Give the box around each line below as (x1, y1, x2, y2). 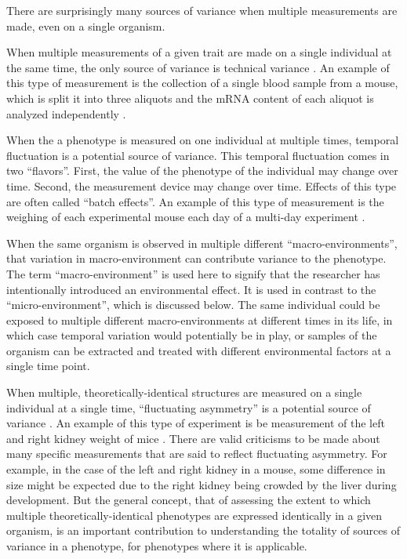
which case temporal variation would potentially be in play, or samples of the (6, 327, 377, 343)
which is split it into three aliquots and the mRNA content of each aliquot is (6, 89, 374, 106)
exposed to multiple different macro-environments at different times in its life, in (6, 311, 393, 328)
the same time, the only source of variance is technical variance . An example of (6, 59, 390, 75)
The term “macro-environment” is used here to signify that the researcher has (6, 265, 380, 281)
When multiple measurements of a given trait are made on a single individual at (6, 44, 392, 60)
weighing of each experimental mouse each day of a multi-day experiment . (6, 209, 365, 225)
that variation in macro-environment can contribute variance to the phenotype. (6, 250, 387, 267)
